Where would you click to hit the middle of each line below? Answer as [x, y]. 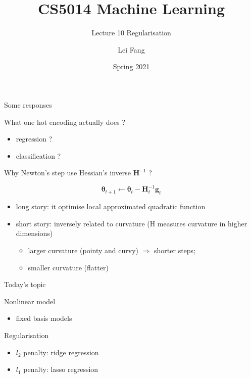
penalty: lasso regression [61, 369]
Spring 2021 [131, 66]
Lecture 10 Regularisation [131, 33]
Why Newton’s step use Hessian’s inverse [67, 173]
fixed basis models [44, 318]
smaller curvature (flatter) [68, 267]
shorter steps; [175, 250]
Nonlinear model [30, 301]
